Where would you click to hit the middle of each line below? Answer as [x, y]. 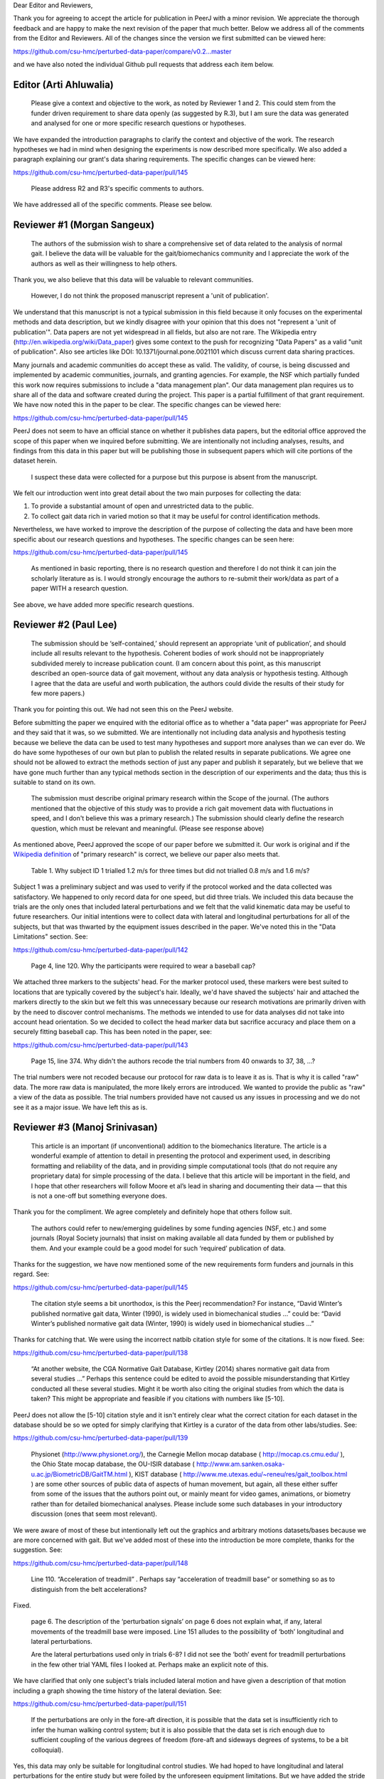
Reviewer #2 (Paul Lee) [65, 625]
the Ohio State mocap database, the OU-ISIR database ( [113, 1464]
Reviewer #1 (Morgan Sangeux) [84, 225]
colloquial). [47, 1750]
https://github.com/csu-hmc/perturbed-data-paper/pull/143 [101, 1045]
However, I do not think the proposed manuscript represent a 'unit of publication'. [150, 296]
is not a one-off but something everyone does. [99, 1196]
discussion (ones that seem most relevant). [94, 1514]
